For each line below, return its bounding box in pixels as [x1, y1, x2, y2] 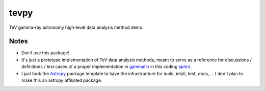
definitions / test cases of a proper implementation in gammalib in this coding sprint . [21, 64, 193, 69]
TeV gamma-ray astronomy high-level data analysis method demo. [9, 24, 144, 30]
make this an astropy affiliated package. [21, 77, 103, 83]
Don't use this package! [21, 50, 70, 56]
